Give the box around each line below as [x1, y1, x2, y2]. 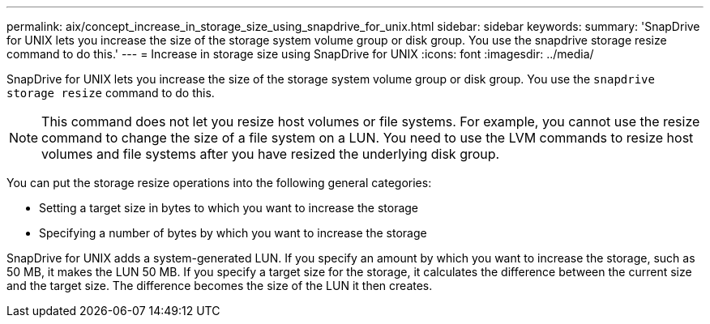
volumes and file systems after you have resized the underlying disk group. [41, 146, 500, 162]
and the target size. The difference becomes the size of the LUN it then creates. [6, 279, 433, 292]
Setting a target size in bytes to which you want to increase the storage [39, 201, 419, 215]
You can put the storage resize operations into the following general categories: [6, 176, 432, 190]
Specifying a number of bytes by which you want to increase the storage [39, 226, 427, 240]
